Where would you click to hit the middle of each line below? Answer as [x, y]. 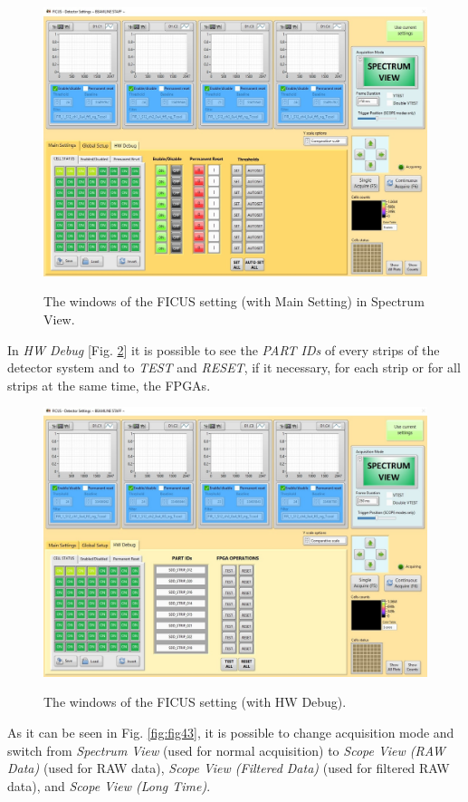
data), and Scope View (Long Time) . [109, 785]
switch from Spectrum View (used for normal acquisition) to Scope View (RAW [226, 750]
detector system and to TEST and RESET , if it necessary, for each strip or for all [234, 367]
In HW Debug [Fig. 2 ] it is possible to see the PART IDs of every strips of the [224, 349]
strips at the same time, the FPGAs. [109, 385]
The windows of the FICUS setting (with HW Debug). [195, 702]
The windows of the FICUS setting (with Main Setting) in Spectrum [234, 301]
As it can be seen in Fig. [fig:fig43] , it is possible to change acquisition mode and [231, 732]
